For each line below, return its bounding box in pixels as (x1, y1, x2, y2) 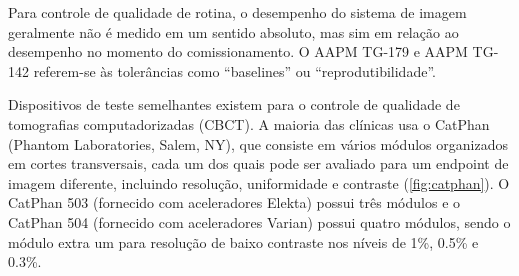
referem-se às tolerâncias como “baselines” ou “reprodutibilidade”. (33, 60, 436, 81)
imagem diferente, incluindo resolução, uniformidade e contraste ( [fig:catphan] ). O (8, 172, 510, 193)
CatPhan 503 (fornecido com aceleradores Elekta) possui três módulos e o (8, 192, 461, 213)
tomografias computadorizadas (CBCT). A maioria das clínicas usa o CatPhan (8, 113, 490, 134)
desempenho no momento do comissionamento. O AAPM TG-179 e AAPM (8, 41, 468, 62)
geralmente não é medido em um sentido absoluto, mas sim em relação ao (8, 21, 459, 42)
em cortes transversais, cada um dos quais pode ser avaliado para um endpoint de (8, 153, 509, 174)
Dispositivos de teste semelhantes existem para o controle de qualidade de (8, 94, 460, 115)
